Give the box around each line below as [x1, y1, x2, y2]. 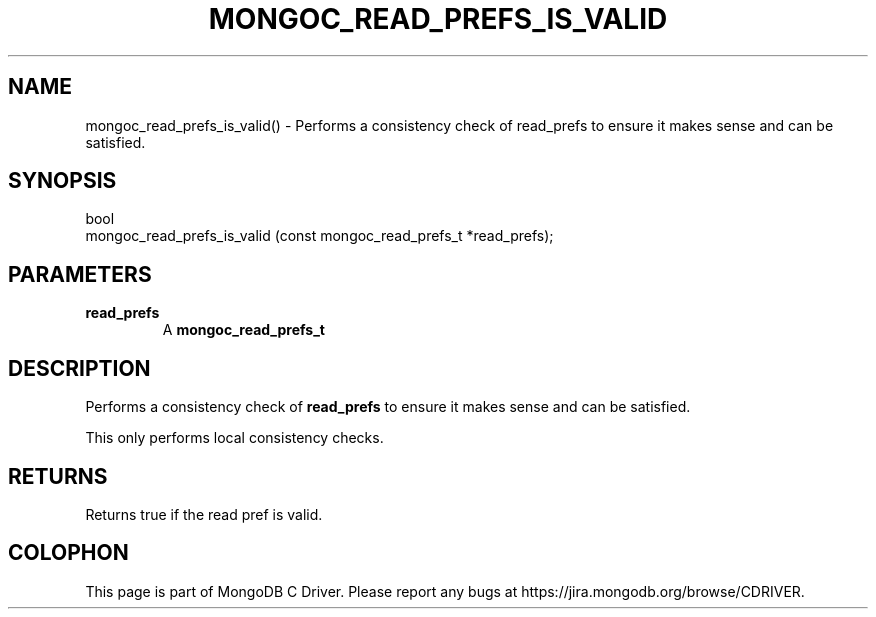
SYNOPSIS [8, 168, 117, 194]
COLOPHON [8, 540, 129, 566]
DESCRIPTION [8, 355, 151, 381]
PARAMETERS [8, 261, 152, 287]
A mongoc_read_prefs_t [162, 321, 325, 339]
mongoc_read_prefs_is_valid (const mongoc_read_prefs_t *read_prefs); [85, 227, 554, 245]
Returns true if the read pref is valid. [85, 505, 323, 523]
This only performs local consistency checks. [85, 429, 384, 447]
